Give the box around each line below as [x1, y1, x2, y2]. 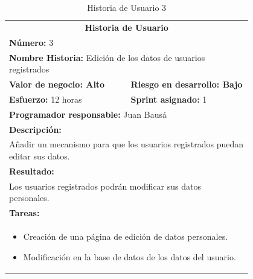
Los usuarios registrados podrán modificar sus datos [9, 179, 201, 192]
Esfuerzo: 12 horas [9, 92, 82, 105]
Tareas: [9, 207, 40, 219]
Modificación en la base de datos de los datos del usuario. [23, 250, 236, 263]
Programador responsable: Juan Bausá [9, 107, 167, 120]
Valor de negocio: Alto [9, 77, 105, 90]
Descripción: [9, 123, 62, 135]
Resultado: [9, 164, 54, 177]
